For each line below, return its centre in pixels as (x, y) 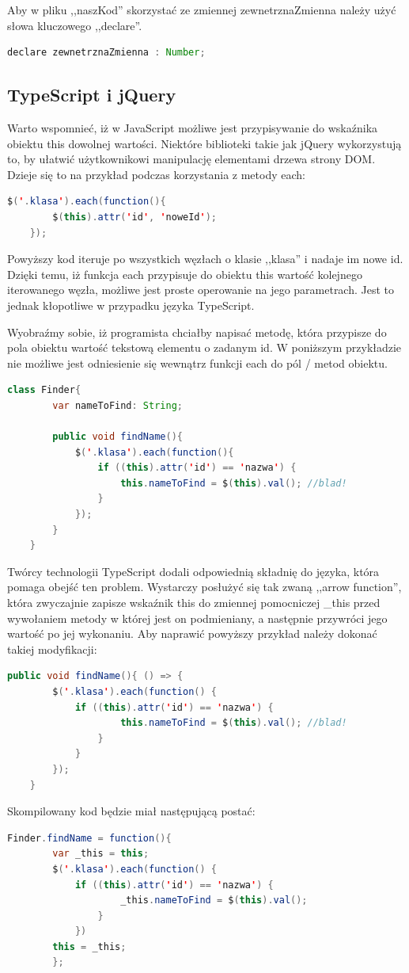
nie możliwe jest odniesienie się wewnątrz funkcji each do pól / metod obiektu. (197, 362)
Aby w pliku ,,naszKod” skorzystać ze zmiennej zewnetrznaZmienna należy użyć (202, 10)
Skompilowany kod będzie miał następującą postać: (131, 811)
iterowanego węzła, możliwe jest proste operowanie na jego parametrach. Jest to (201, 290)
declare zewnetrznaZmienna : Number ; (106, 53)
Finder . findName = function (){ (89, 838)
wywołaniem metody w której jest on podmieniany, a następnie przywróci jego (197, 618)
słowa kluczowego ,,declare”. (75, 25)
